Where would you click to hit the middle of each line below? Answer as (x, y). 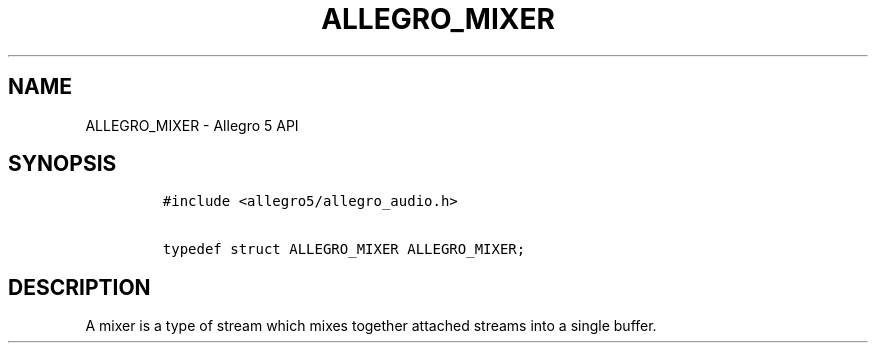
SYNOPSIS (62, 164)
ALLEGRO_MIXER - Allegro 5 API (192, 125)
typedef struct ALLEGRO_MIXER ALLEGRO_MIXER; (344, 249)
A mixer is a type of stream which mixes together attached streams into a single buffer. (371, 326)
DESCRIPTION (79, 287)
